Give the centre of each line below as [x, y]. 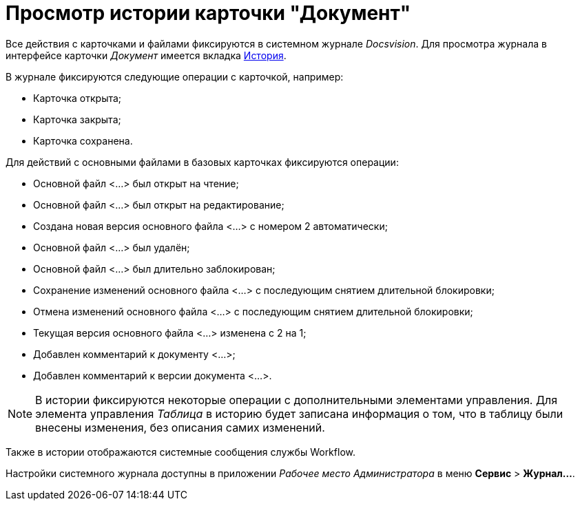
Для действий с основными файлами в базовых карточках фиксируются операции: [202, 162]
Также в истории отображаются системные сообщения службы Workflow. [180, 452]
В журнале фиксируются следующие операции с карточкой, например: [175, 76]
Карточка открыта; [77, 98]
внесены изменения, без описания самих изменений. [180, 427]
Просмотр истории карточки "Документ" [208, 13]
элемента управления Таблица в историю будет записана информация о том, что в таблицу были [299, 413]
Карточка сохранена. [83, 140]
